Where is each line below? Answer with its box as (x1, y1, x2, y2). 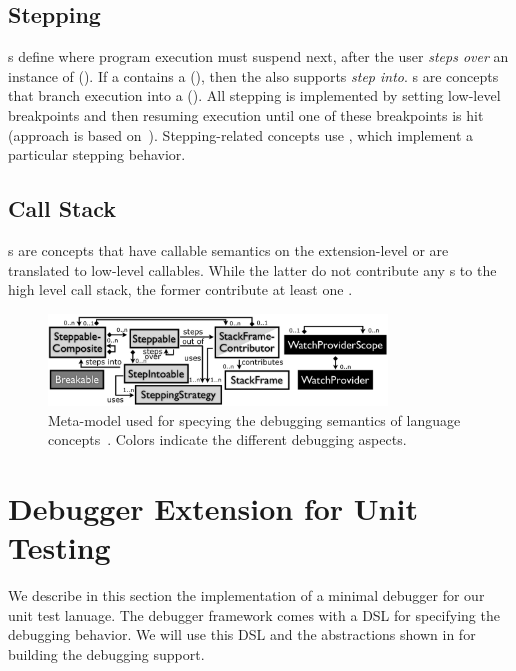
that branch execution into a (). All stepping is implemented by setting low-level (8, 85, 501, 106)
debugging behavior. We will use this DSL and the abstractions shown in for (8, 624, 476, 645)
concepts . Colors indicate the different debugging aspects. (48, 429, 407, 450)
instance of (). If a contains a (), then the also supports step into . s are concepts (8, 65, 499, 86)
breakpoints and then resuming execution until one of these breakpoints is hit (8, 104, 484, 125)
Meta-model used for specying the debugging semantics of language (48, 409, 461, 430)
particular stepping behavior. (8, 144, 186, 165)
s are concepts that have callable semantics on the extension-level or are (8, 239, 449, 260)
